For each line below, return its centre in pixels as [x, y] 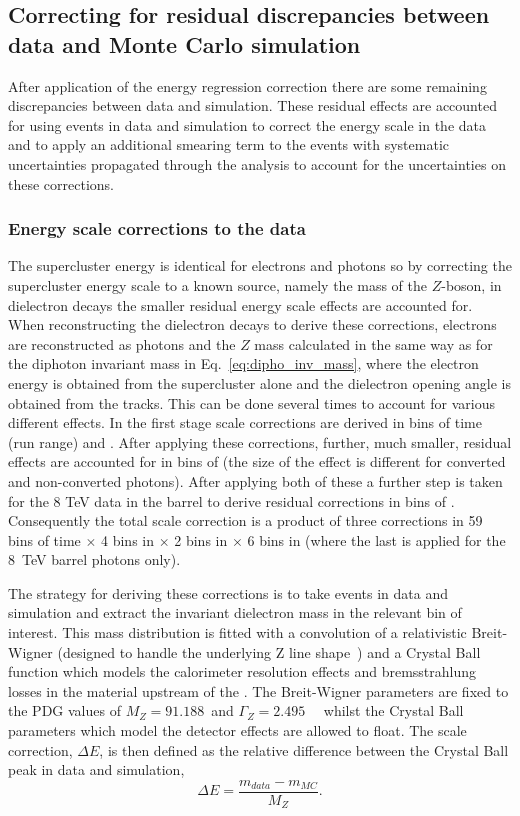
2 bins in [201, 539]
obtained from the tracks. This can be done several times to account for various [252, 402]
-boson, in [471, 284]
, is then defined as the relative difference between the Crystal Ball [304, 749]
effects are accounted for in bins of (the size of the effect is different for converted [257, 461]
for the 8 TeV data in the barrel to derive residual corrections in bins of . [231, 500]
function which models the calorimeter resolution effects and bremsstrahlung [242, 671]
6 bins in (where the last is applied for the [376, 539]
